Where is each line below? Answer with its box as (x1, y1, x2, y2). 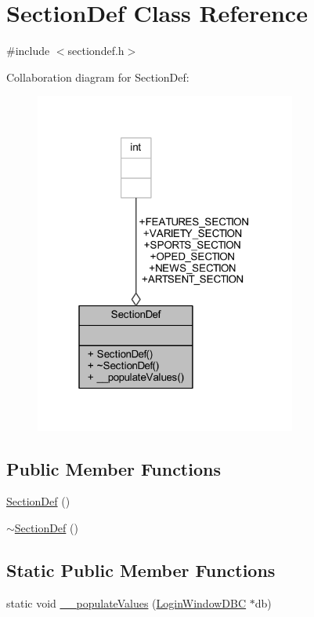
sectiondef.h (67, 42, 125, 59)
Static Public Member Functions (6, 558, 276, 582)
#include (6, 42, 50, 59)
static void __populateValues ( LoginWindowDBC (6, 594, 247, 611)
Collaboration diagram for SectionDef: (6, 68, 189, 85)
